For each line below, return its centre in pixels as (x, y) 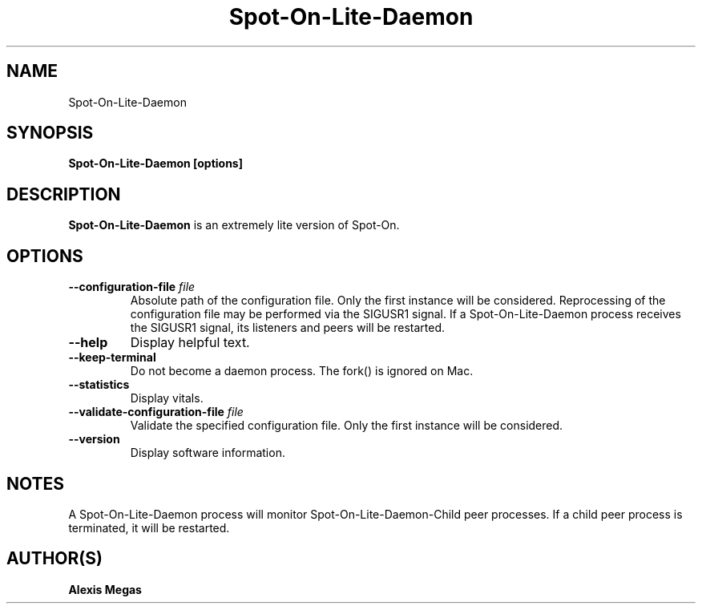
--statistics (99, 385)
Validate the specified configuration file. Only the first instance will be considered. (347, 426)
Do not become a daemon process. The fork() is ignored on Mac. (302, 371)
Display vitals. (167, 398)
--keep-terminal (112, 358)
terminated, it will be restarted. (149, 527)
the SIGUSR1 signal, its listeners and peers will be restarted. (287, 328)
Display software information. (208, 453)
